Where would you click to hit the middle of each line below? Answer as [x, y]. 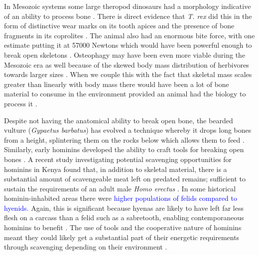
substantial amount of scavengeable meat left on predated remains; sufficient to [125, 179]
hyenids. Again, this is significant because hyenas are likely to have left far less [124, 208]
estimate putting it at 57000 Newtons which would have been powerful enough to [128, 45]
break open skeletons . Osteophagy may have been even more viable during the [125, 54]
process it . [21, 103]
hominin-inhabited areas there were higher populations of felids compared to [121, 198]
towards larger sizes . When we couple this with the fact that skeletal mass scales [128, 74]
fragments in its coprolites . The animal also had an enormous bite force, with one [129, 35]
